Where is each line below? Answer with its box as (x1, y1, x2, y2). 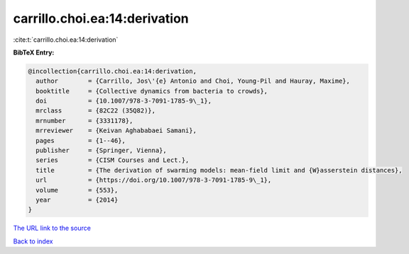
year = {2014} (36, 196, 119, 204)
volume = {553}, (36, 186, 119, 194)
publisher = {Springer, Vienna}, (36, 146, 167, 155)
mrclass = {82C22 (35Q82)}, (36, 107, 156, 115)
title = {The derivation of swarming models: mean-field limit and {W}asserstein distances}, (36, 166, 403, 174)
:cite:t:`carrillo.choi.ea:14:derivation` (13, 35, 119, 44)
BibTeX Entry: (13, 48, 55, 57)
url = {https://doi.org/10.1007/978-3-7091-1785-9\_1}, (36, 176, 272, 184)
